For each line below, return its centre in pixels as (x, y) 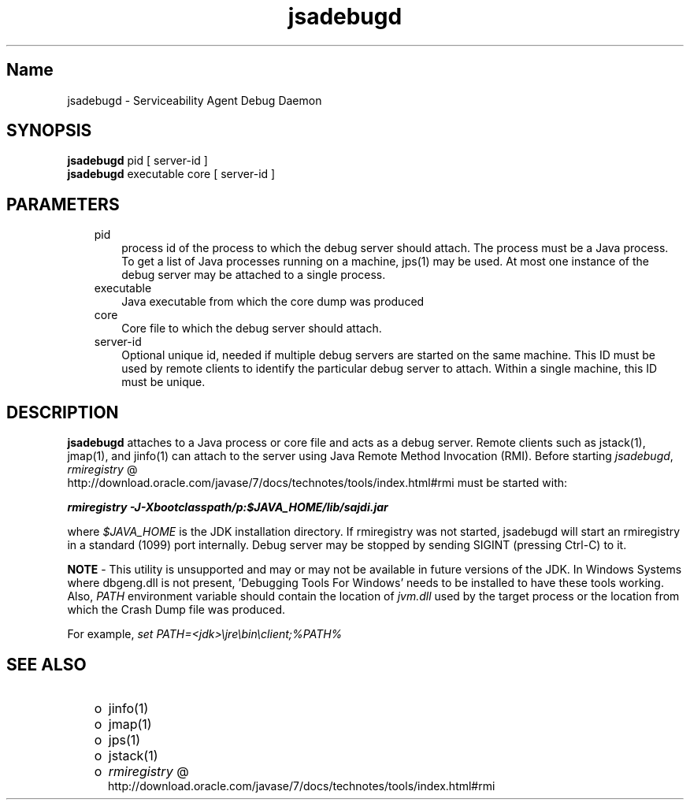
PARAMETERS (63, 204)
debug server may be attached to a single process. (254, 275)
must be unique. (163, 382)
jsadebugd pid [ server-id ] (137, 161)
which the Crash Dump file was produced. (176, 610)
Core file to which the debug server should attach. (252, 329)
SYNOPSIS (49, 131)
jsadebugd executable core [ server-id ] (171, 174)
